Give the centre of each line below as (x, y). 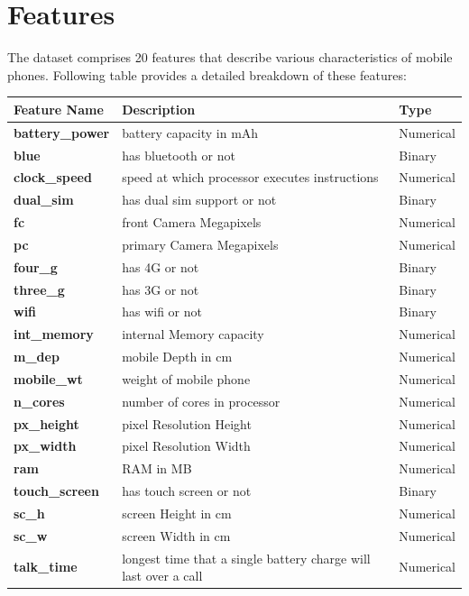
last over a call (162, 576)
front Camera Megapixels (192, 222)
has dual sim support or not (199, 200)
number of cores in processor (201, 401)
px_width (45, 446)
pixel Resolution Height (187, 423)
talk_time (46, 567)
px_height (46, 423)
